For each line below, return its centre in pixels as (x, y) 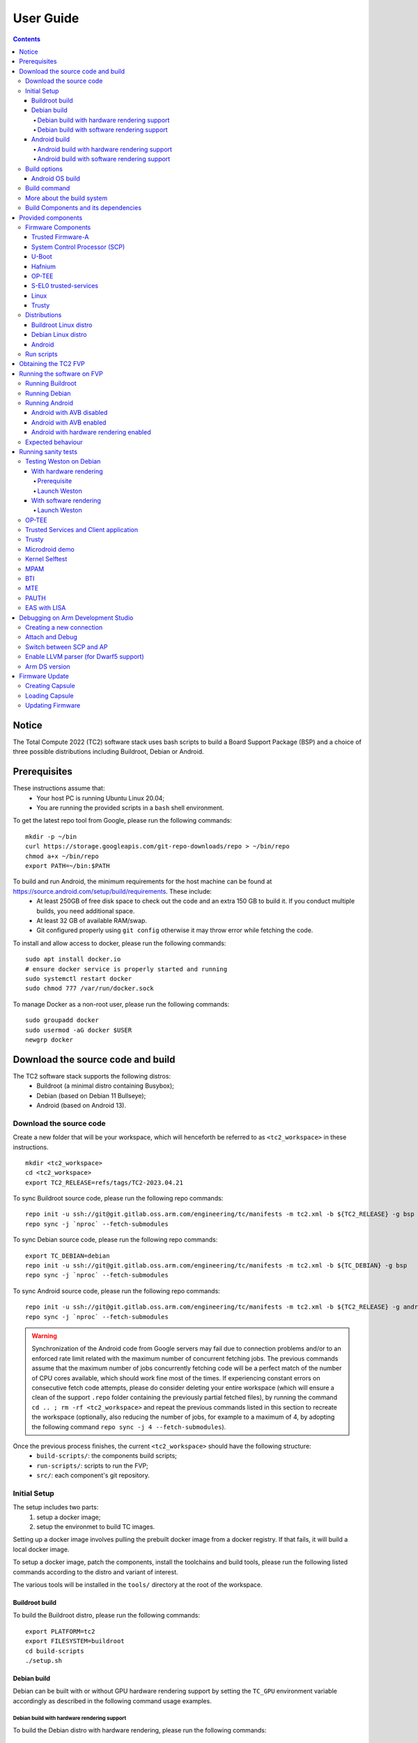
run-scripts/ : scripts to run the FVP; (93, 1466)
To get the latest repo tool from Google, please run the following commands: (123, 821)
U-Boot (42, 257)
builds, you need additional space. (86, 911)
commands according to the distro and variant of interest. (95, 1571)
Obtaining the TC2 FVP (52, 364)
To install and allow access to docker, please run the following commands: (119, 943)
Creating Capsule (51, 686)
